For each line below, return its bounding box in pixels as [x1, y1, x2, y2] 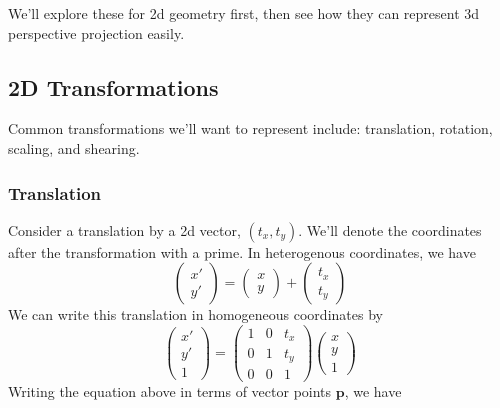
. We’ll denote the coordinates [298, 219, 482, 240]
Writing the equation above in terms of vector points [8, 381, 332, 402]
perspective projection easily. [8, 22, 185, 43]
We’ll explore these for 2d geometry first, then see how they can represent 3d [8, 3, 480, 23]
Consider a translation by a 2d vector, [8, 219, 241, 240]
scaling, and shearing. [8, 137, 140, 158]
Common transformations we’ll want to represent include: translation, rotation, [8, 118, 493, 139]
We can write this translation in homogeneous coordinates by [8, 304, 383, 325]
